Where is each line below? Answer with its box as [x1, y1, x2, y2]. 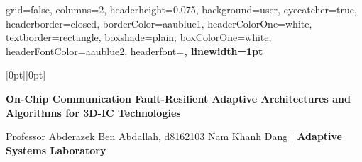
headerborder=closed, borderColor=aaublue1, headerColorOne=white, [6, 16, 312, 30]
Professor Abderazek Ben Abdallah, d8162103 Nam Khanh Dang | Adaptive [6, 129, 342, 144]
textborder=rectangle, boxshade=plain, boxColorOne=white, [6, 30, 272, 45]
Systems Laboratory [6, 142, 106, 157]
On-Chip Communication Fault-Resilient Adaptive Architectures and [6, 91, 351, 105]
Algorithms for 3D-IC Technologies [6, 105, 181, 120]
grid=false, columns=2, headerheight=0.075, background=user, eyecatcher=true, [6, 2, 357, 16]
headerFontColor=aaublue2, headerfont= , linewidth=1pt [6, 43, 263, 58]
